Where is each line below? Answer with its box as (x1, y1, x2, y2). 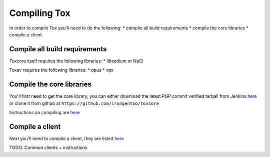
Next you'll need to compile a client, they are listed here (9, 135, 124, 142)
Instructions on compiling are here (9, 109, 80, 115)
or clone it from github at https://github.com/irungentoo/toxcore (9, 100, 159, 106)
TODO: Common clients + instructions (9, 145, 87, 151)
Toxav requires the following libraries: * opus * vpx (9, 67, 113, 73)
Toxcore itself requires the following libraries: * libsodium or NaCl (9, 58, 143, 64)
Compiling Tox (9, 7, 70, 18)
